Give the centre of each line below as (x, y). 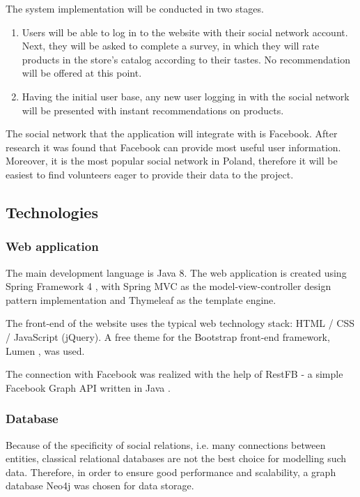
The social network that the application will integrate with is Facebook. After (172, 133)
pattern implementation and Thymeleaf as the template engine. (141, 299)
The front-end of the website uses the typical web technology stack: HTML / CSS (180, 323)
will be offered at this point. (82, 73)
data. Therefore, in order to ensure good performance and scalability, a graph (171, 472)
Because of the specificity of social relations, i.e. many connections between (166, 444)
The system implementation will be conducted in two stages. (135, 8)
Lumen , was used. (45, 350)
